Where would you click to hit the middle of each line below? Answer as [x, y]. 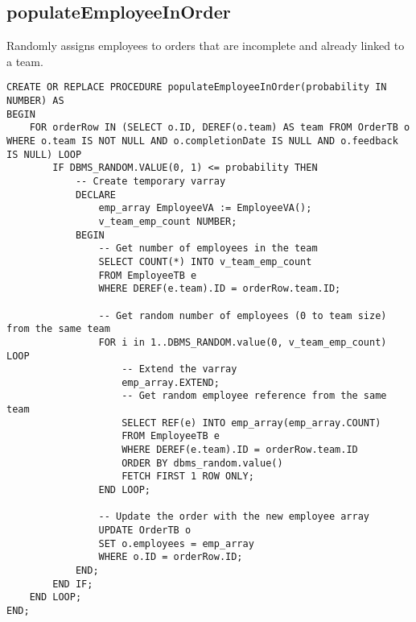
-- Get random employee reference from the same [254, 396]
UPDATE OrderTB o [145, 531]
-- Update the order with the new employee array [234, 517]
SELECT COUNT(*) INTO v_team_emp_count [205, 261]
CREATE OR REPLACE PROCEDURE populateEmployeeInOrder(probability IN [197, 87]
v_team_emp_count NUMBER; [168, 221]
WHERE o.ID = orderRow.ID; [171, 557]
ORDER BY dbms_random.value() [202, 463]
